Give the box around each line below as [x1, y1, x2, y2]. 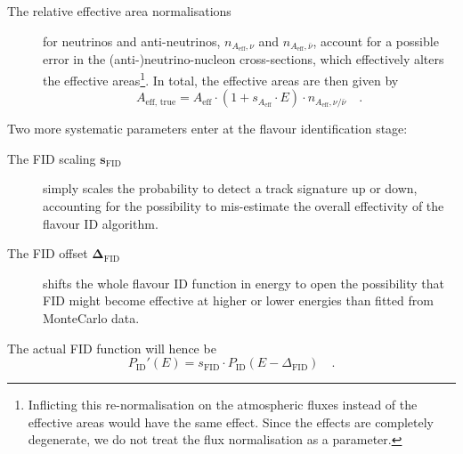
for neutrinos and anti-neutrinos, [43, 31, 221, 50]
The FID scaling [7, 149, 96, 167]
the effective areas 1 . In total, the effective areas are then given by [43, 69, 399, 89]
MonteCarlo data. [43, 309, 140, 328]
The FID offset [7, 244, 88, 263]
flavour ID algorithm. [43, 214, 158, 232]
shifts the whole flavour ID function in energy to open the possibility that [43, 273, 444, 292]
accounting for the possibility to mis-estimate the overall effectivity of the [43, 197, 444, 215]
